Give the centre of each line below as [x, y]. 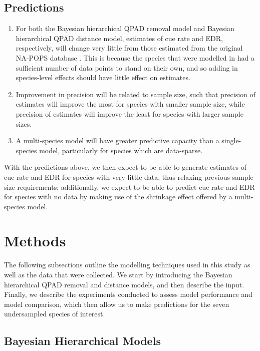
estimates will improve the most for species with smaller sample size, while [130, 104]
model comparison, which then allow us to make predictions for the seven [117, 304]
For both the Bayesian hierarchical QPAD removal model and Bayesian [125, 28]
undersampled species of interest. [55, 314]
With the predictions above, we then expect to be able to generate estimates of [125, 167]
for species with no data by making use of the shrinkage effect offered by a [118, 197]
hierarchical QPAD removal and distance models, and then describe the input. [124, 284]
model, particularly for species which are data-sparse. [121, 150]
